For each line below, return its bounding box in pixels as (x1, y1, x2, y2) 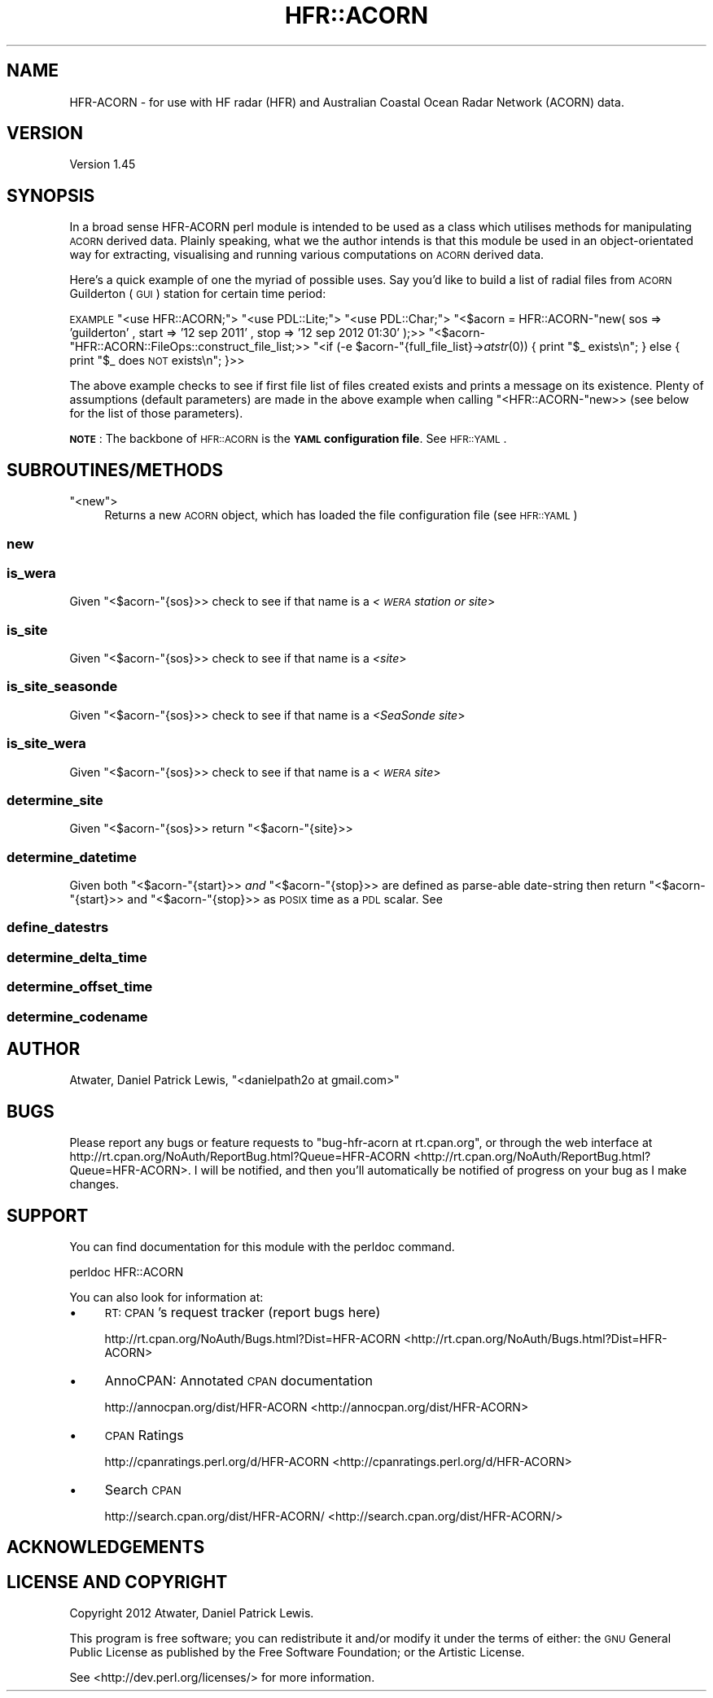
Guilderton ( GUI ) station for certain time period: (69, 287, 326, 301)
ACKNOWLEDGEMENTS (7, 1537, 205, 1558)
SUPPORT (7, 1205, 89, 1226)
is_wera (7, 564, 56, 581)
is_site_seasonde (7, 678, 118, 695)
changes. (69, 1177, 119, 1192)
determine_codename (7, 1008, 148, 1025)
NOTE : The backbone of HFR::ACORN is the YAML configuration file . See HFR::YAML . (69, 431, 507, 446)
